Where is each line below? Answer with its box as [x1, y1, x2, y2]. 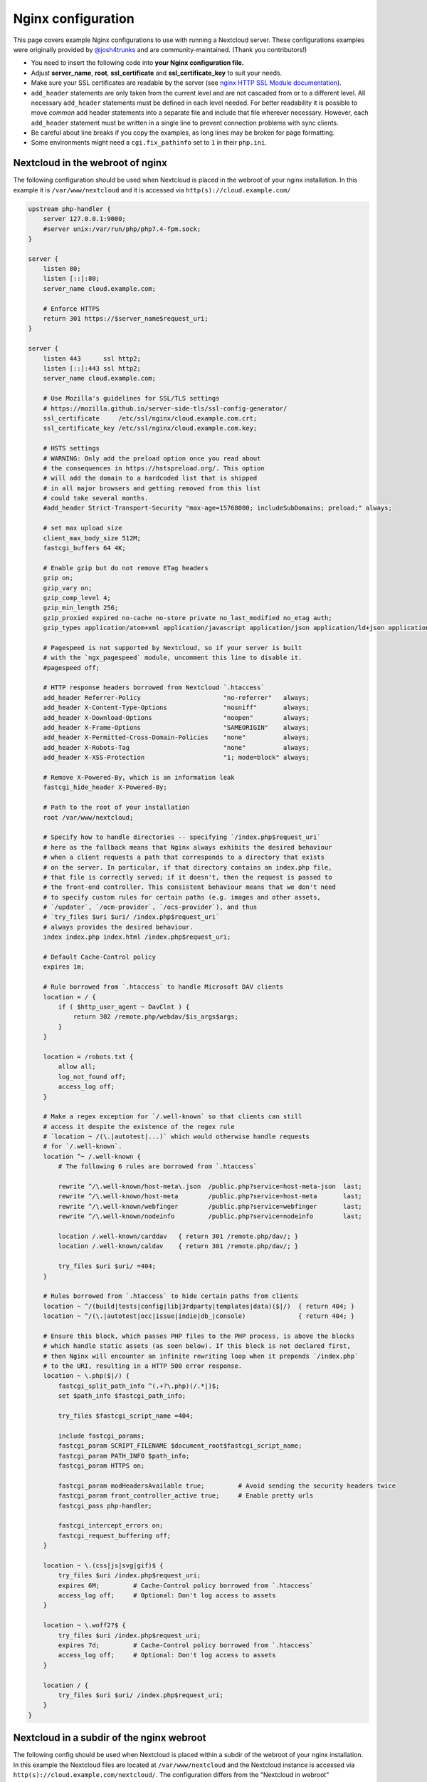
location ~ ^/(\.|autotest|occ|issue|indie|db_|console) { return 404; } [43, 1312, 355, 1320]
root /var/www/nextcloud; [43, 813, 134, 821]
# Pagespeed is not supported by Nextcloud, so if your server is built [43, 644, 302, 651]
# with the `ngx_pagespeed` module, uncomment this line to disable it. [43, 654, 302, 662]
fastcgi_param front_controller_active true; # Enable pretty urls [58, 1492, 314, 1500]
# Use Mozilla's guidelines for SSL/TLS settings [43, 394, 220, 403]
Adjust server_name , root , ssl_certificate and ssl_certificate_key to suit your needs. [31, 68, 283, 77]
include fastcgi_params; [58, 1431, 145, 1440]
